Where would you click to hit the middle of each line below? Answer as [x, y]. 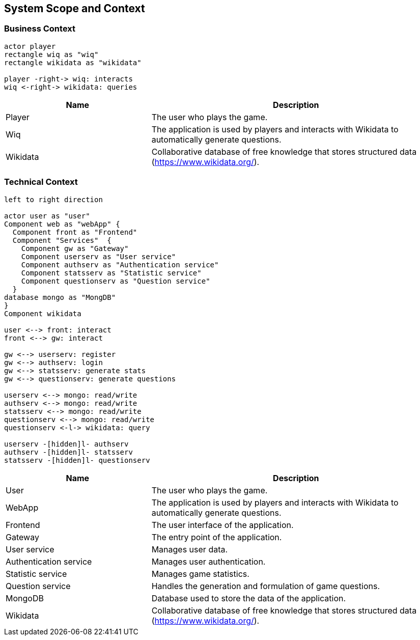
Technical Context [41, 182]
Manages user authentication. [208, 561]
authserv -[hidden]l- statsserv [68, 452]
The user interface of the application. [222, 525]
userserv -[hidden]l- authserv [66, 444]
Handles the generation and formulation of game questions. [265, 586]
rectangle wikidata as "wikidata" [73, 62]
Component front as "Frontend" [75, 232]
